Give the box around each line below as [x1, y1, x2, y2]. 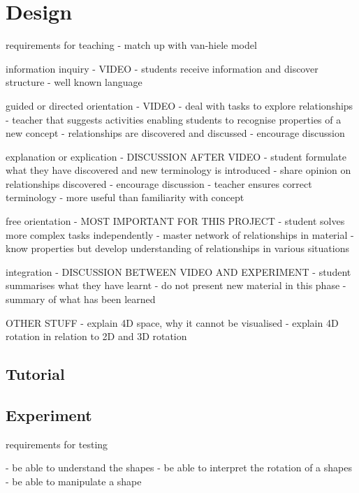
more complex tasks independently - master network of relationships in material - [6, 227, 354, 242]
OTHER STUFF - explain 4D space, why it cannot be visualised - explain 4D [6, 315, 339, 330]
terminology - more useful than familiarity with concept [6, 190, 244, 205]
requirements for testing [6, 436, 108, 451]
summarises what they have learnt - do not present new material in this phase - [6, 278, 346, 293]
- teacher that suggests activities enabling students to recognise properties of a [6, 112, 342, 126]
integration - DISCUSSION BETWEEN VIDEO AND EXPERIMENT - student [6, 264, 351, 279]
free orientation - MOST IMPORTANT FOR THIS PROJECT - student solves [6, 214, 345, 228]
